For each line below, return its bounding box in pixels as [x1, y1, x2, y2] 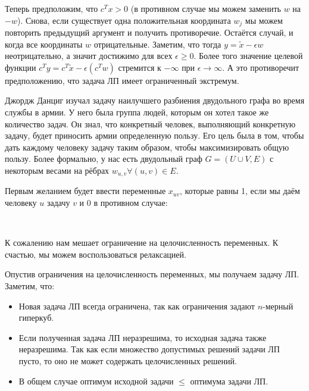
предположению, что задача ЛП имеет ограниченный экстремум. [5, 74, 239, 86]
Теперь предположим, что [5, 2, 98, 14]
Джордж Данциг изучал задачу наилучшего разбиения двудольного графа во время [5, 94, 305, 107]
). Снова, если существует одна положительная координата [17, 14, 231, 26]
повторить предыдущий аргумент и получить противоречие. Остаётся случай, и [5, 26, 294, 39]
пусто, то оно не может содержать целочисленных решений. [18, 354, 237, 367]
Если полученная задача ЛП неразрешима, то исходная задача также [18, 331, 267, 343]
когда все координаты [5, 37, 83, 50]
